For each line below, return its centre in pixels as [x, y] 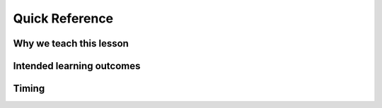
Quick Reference [63, 18]
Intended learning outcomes [77, 66]
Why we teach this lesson [71, 43]
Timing [29, 89]
